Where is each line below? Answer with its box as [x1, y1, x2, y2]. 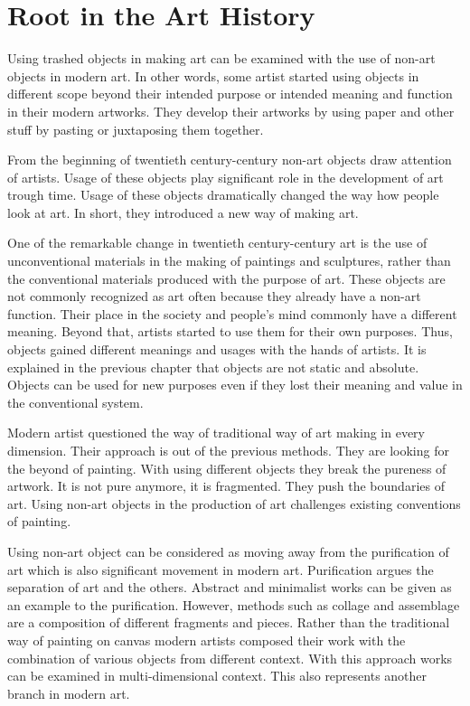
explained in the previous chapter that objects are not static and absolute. [7, 357, 419, 376]
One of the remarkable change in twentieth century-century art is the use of [7, 233, 428, 252]
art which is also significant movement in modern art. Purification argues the [7, 560, 434, 579]
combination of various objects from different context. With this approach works [7, 648, 453, 667]
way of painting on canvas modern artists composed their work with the [7, 630, 406, 649]
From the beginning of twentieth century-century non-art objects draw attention [7, 150, 452, 169]
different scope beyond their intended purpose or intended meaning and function [7, 84, 453, 103]
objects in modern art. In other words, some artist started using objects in [7, 66, 419, 85]
